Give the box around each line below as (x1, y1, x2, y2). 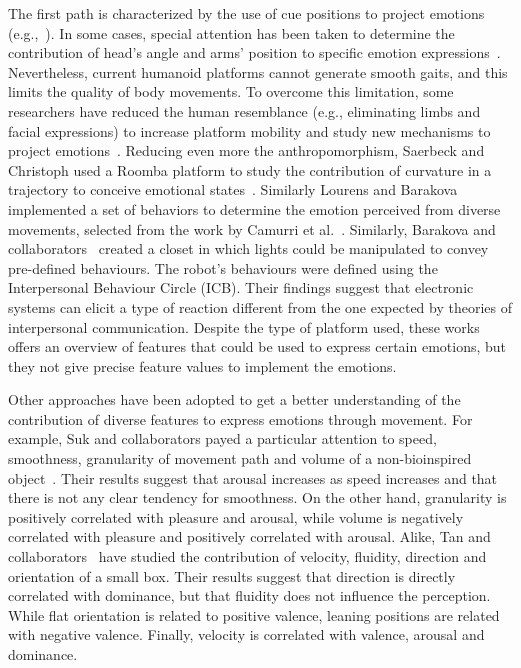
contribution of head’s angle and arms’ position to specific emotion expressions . (8, 42, 501, 63)
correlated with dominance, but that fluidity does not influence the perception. (8, 585, 491, 606)
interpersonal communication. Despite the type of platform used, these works (8, 316, 480, 337)
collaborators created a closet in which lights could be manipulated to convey (8, 238, 489, 259)
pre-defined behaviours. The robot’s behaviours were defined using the (8, 257, 438, 278)
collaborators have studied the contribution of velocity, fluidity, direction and (8, 546, 487, 567)
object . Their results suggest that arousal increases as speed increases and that (8, 467, 498, 488)
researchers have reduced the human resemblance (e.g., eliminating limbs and (8, 100, 481, 121)
